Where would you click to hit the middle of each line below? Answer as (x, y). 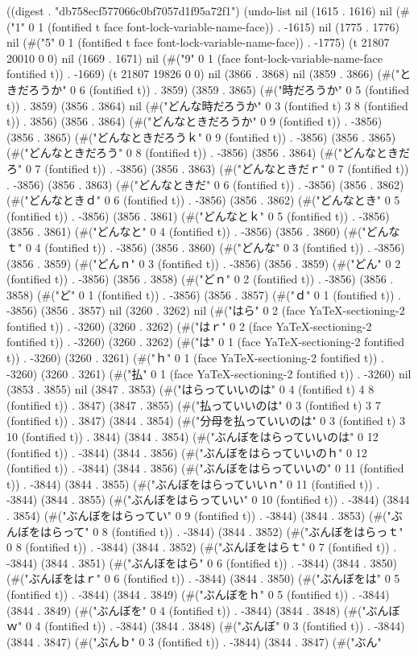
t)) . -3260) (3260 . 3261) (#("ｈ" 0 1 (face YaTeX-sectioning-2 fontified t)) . (196, 358)
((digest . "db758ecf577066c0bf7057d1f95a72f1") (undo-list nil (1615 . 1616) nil (199, 10)
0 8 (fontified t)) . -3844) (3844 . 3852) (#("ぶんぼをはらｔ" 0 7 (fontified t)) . (202, 547)
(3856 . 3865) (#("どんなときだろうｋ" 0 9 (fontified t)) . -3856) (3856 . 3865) (201, 136)
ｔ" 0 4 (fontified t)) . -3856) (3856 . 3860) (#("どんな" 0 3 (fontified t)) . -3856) (206, 247)
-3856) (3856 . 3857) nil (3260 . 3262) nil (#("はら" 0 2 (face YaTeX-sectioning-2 (206, 310)
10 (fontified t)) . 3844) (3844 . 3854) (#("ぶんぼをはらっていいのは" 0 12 (192, 437)
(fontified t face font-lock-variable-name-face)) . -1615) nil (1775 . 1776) (223, 26)
